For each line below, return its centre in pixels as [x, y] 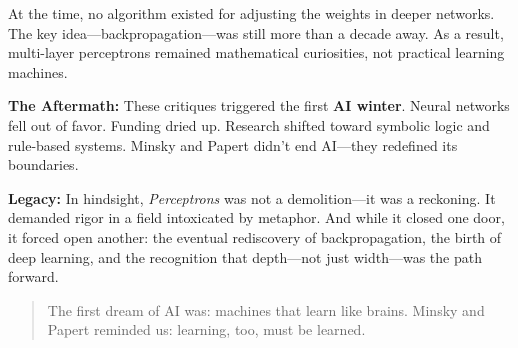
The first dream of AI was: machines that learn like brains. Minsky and [266, 309]
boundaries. [43, 164]
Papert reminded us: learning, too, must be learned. [206, 329]
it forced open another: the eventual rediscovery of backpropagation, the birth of [255, 236]
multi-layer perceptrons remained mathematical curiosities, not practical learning [256, 52]
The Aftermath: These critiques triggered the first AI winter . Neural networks [259, 105]
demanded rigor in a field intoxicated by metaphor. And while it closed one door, [256, 217]
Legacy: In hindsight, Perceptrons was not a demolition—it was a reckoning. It [252, 197]
